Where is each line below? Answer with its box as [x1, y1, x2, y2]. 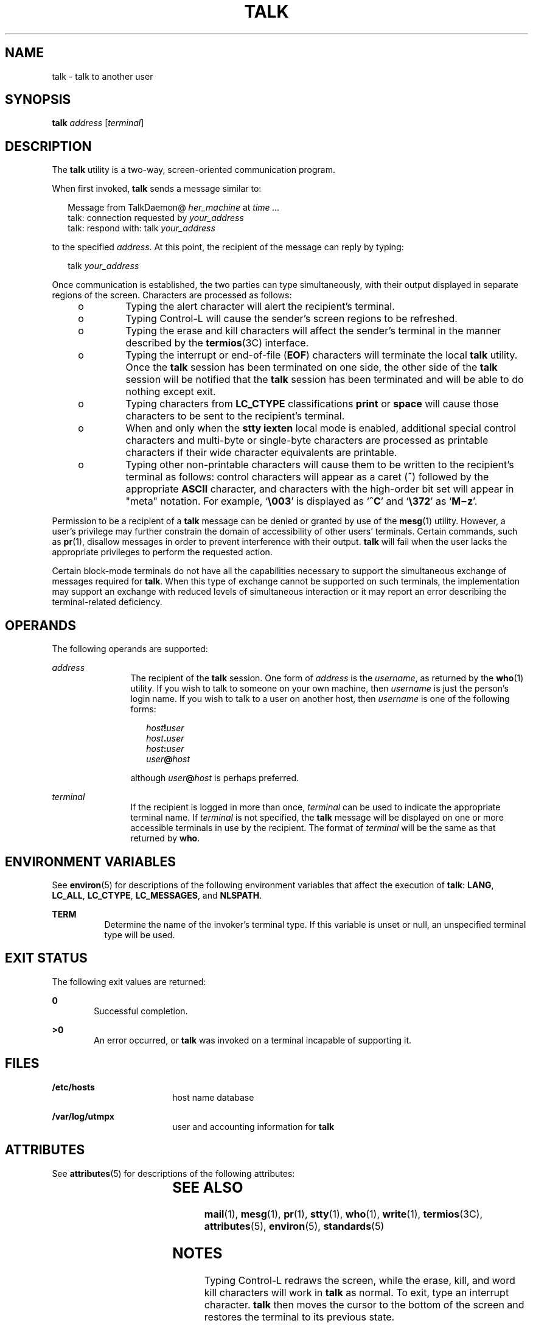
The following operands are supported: [52, 644, 208, 654]
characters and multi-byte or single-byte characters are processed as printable [125, 434, 489, 447]
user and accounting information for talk [172, 1121, 335, 1132]
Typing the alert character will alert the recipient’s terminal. [125, 300, 395, 313]
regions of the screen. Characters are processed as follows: [52, 290, 292, 301]
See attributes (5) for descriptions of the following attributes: [52, 1168, 295, 1179]
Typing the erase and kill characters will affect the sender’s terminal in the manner [125, 324, 501, 337]
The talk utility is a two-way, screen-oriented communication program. [52, 164, 336, 175]
